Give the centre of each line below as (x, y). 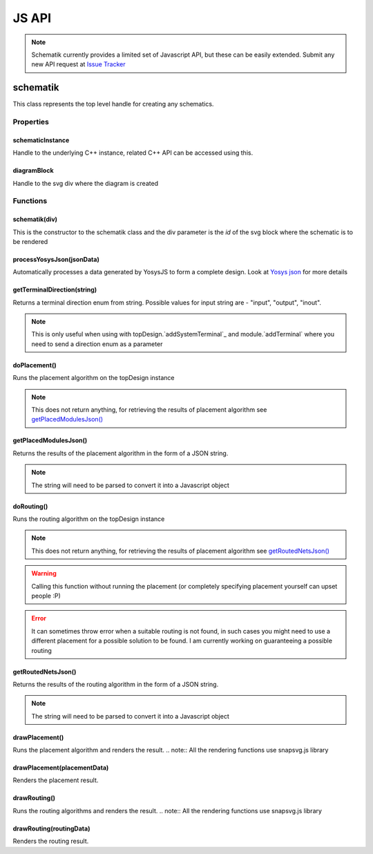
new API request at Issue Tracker (78, 64)
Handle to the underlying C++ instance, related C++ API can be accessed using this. (133, 153)
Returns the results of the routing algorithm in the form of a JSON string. (116, 684)
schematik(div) (35, 219)
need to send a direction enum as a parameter (97, 344)
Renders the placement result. (56, 780)
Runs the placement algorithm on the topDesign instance (94, 378)
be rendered (30, 241)
